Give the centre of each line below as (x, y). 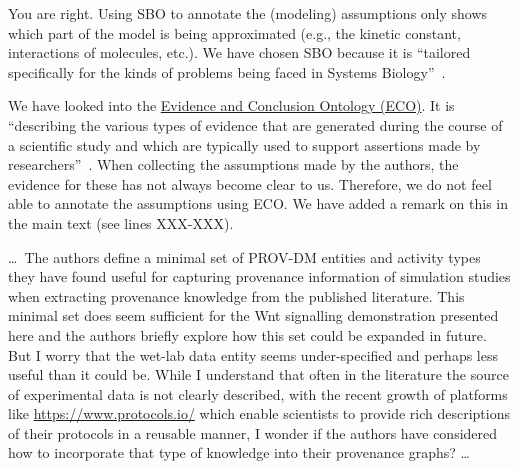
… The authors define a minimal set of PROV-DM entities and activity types (244, 256)
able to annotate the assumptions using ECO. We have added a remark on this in (258, 203)
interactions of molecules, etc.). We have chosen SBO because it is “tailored (239, 52)
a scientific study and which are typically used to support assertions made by (244, 144)
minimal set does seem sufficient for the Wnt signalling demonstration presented (253, 315)
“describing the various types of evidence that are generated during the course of (255, 124)
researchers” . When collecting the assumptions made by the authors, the (233, 164)
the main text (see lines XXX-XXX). (121, 222)
